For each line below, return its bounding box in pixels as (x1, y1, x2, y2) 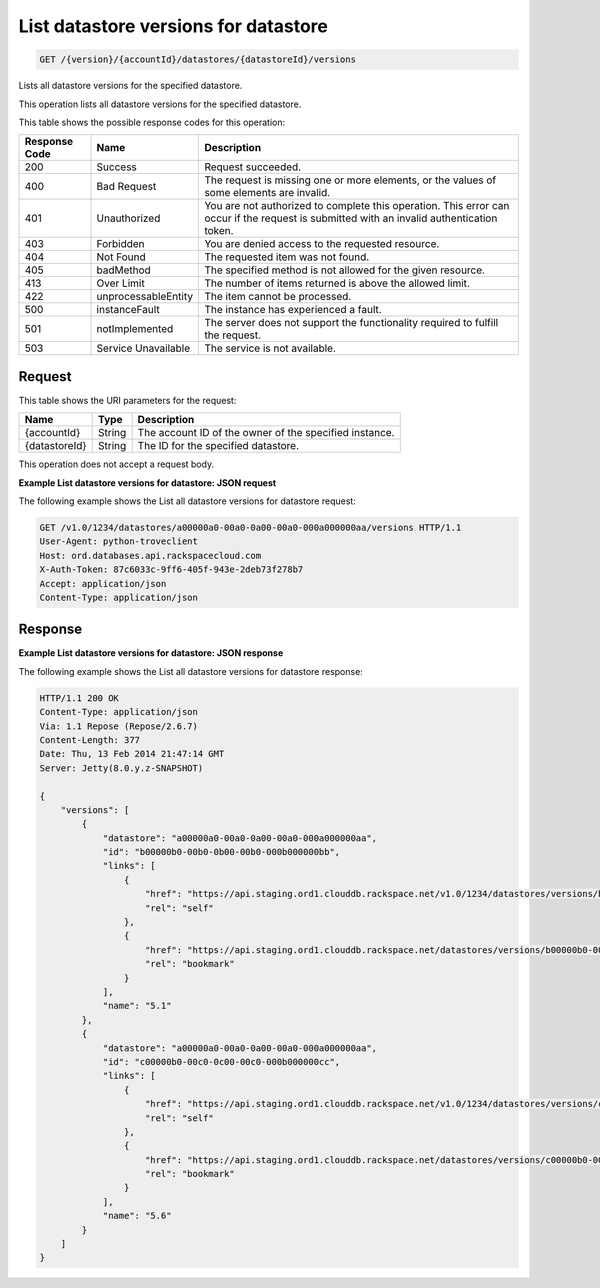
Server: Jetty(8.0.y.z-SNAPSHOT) (39, 762, 204, 774)
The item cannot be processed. (204, 290, 352, 304)
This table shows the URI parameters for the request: (18, 394, 237, 406)
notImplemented (96, 322, 174, 336)
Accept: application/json (39, 578, 167, 589)
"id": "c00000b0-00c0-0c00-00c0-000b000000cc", (102, 1056, 341, 1067)
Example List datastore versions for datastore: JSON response (18, 647, 284, 659)
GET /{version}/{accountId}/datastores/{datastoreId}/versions (39, 54, 357, 65)
